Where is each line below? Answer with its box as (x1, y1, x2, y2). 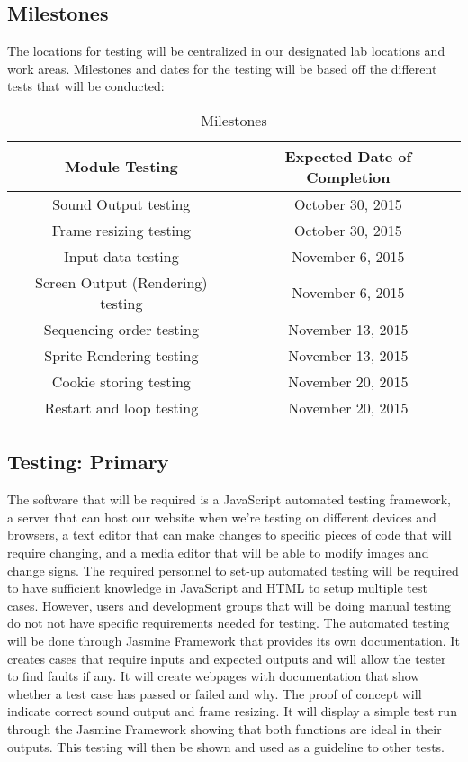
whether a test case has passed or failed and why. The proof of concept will (7, 684, 422, 703)
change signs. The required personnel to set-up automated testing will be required (7, 560, 459, 579)
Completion (306, 166, 391, 187)
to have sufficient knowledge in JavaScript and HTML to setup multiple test (7, 578, 427, 597)
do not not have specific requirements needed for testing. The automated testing (7, 613, 450, 632)
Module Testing (64, 156, 178, 177)
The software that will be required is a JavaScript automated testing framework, (7, 490, 451, 509)
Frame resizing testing (51, 219, 191, 240)
